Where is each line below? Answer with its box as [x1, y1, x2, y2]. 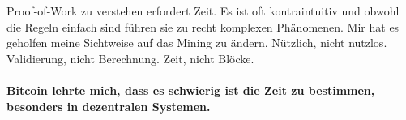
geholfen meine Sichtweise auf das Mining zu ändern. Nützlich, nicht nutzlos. [6, 34, 387, 51]
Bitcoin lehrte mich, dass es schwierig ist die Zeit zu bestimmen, [6, 81, 375, 98]
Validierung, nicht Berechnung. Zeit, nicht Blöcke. [6, 49, 254, 66]
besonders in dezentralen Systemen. [6, 97, 211, 114]
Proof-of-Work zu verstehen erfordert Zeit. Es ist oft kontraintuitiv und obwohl [6, 2, 400, 19]
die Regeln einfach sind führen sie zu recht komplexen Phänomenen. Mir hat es [6, 18, 400, 35]
